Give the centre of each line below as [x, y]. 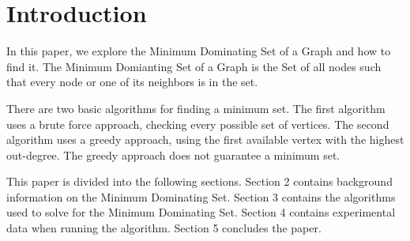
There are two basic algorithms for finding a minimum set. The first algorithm [196, 108]
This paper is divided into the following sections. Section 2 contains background [199, 181]
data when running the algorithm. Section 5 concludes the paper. [164, 228]
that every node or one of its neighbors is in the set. [132, 82]
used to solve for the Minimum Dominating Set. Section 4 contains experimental [201, 212]
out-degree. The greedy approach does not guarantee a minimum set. [173, 154]
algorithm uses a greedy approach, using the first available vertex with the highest [205, 139]
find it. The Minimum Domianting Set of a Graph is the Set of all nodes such [194, 66]
